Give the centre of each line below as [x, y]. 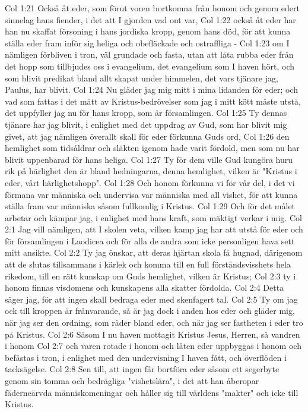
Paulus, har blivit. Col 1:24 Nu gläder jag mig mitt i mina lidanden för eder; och [151, 89]
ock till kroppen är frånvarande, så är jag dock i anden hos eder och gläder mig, [150, 311]
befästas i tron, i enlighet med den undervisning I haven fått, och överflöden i [146, 357]
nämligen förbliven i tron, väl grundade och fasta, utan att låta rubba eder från [149, 54]
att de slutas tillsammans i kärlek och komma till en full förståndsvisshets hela [148, 264]
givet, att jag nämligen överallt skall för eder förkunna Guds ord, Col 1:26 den [147, 136]
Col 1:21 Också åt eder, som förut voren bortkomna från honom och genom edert [152, 8]
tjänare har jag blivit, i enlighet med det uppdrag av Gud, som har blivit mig [146, 124]
